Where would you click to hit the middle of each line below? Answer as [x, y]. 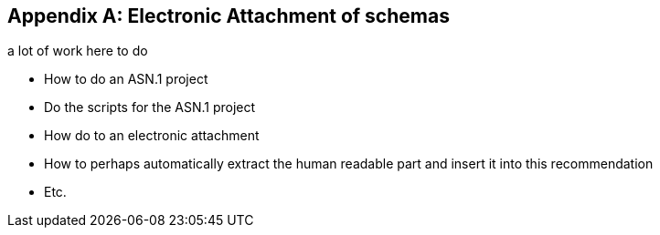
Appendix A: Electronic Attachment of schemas [229, 16]
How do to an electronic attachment [152, 136]
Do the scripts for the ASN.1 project [150, 107]
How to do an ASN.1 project [126, 79]
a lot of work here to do [78, 51]
